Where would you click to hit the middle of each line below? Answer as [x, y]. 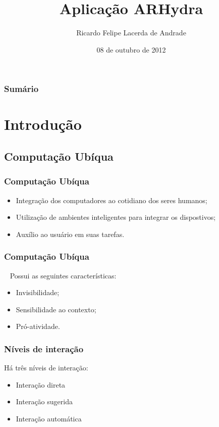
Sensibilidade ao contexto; [56, 309]
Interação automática [49, 418]
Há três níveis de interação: [46, 368]
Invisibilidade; [38, 292]
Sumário [21, 89]
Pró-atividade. [38, 326]
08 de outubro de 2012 [131, 49]
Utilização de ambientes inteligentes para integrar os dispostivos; [116, 217]
